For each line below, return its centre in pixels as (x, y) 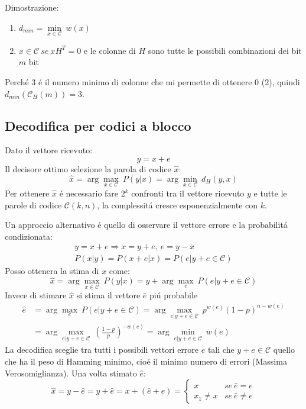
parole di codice (33, 204)
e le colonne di (110, 50)
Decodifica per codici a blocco (98, 125)
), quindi (284, 82)
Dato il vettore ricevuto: (49, 150)
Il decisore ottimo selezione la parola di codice (88, 168)
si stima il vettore (108, 295)
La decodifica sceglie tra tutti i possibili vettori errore (102, 350)
